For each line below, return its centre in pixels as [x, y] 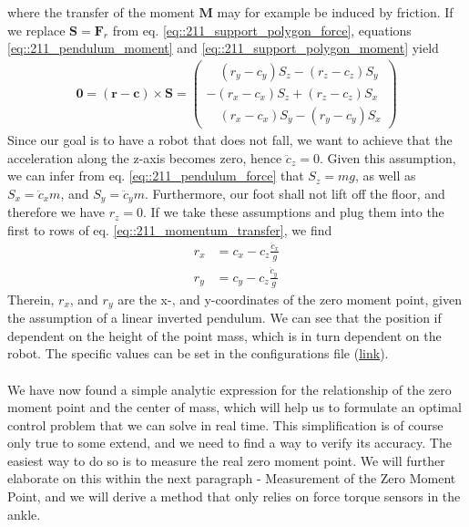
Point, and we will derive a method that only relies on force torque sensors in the [234, 496]
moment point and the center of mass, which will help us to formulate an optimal [234, 407]
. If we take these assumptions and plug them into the [294, 212]
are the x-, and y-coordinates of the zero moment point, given [290, 299]
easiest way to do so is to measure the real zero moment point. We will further [226, 460]
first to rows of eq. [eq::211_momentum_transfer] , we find [170, 229]
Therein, [31, 299]
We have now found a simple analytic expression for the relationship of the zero [229, 389]
